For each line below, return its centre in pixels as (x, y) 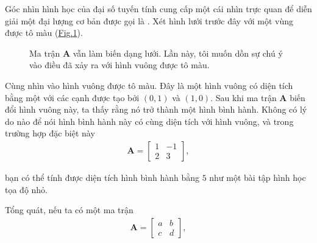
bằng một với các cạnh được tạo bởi (72, 97)
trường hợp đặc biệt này (50, 133)
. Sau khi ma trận (244, 97)
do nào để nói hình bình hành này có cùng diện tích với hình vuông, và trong (149, 121)
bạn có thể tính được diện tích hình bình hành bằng (102, 177)
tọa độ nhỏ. (27, 189)
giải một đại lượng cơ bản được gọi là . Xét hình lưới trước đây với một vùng (149, 20)
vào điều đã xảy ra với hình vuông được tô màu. (119, 65)
